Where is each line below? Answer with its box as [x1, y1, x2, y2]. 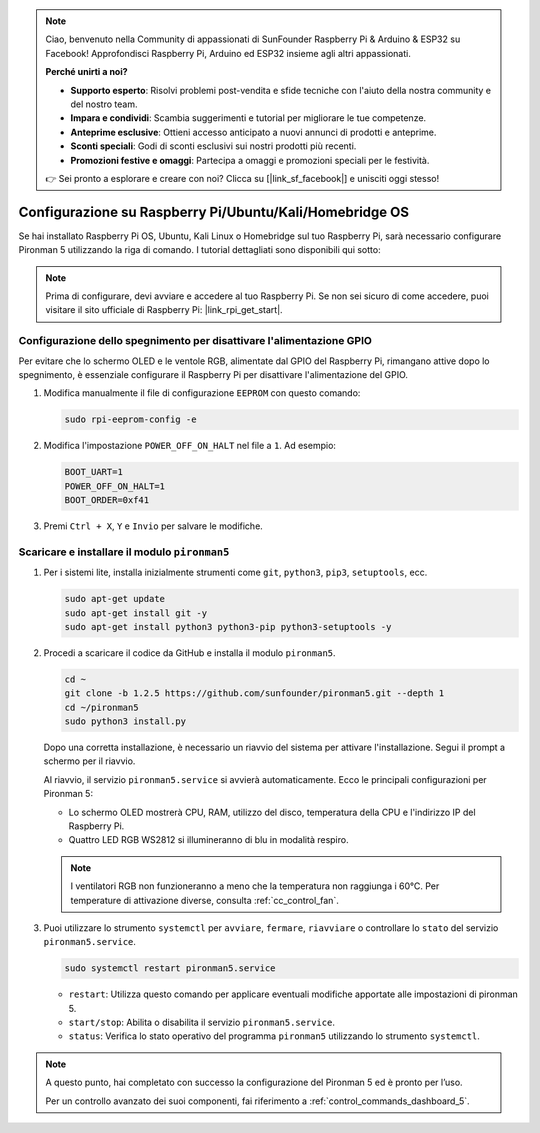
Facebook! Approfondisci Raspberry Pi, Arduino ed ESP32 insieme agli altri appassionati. [45, 47, 412, 59]
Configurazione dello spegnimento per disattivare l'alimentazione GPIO [18, 334, 372, 348]
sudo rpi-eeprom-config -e [64, 414, 197, 425]
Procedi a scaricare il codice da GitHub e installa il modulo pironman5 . [43, 646, 336, 659]
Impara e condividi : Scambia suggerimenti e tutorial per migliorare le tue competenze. [70, 112, 427, 124]
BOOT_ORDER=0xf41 [64, 495, 150, 506]
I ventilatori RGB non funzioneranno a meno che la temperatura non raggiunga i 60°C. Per [70, 880, 440, 892]
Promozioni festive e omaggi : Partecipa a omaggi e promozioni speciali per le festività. [70, 154, 430, 166]
